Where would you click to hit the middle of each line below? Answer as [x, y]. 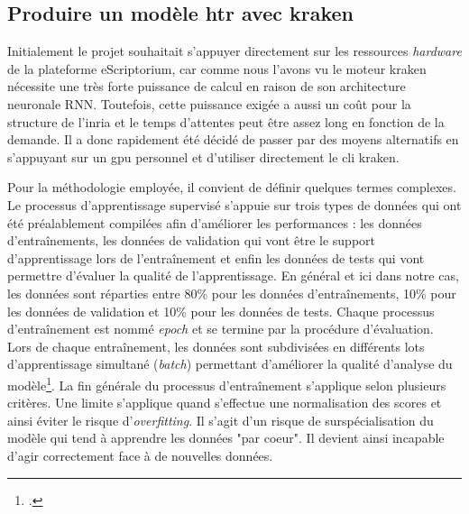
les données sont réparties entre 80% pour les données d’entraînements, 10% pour [232, 293]
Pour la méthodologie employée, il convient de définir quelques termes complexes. [232, 187]
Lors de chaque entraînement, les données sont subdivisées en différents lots [216, 346]
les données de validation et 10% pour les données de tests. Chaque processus [221, 311]
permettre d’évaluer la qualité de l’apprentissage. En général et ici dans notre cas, [233, 275]
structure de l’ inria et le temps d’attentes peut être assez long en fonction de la [226, 121]
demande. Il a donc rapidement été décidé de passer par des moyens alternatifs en [233, 139]
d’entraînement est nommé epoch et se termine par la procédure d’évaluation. [221, 329]
